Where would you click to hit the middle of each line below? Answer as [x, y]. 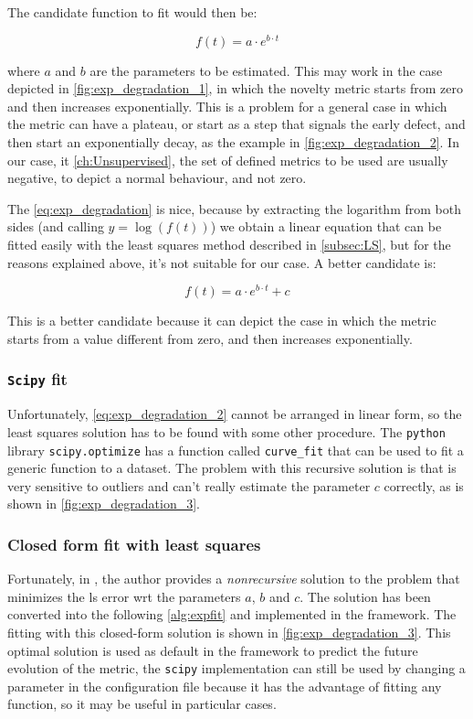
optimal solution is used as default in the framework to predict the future [213, 650]
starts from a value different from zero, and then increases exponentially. [210, 338]
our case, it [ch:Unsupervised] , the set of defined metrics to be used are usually [228, 160]
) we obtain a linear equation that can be [326, 226]
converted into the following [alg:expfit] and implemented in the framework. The [232, 614]
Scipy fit [37, 379]
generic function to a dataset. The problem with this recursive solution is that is [232, 468]
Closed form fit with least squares [134, 544]
